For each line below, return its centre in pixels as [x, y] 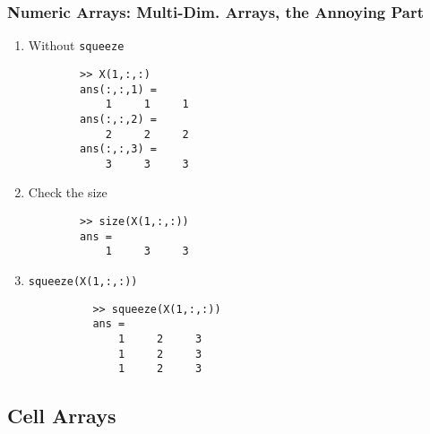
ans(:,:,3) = [118, 149]
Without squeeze [76, 45]
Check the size [68, 192]
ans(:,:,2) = [118, 119]
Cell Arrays [62, 416]
